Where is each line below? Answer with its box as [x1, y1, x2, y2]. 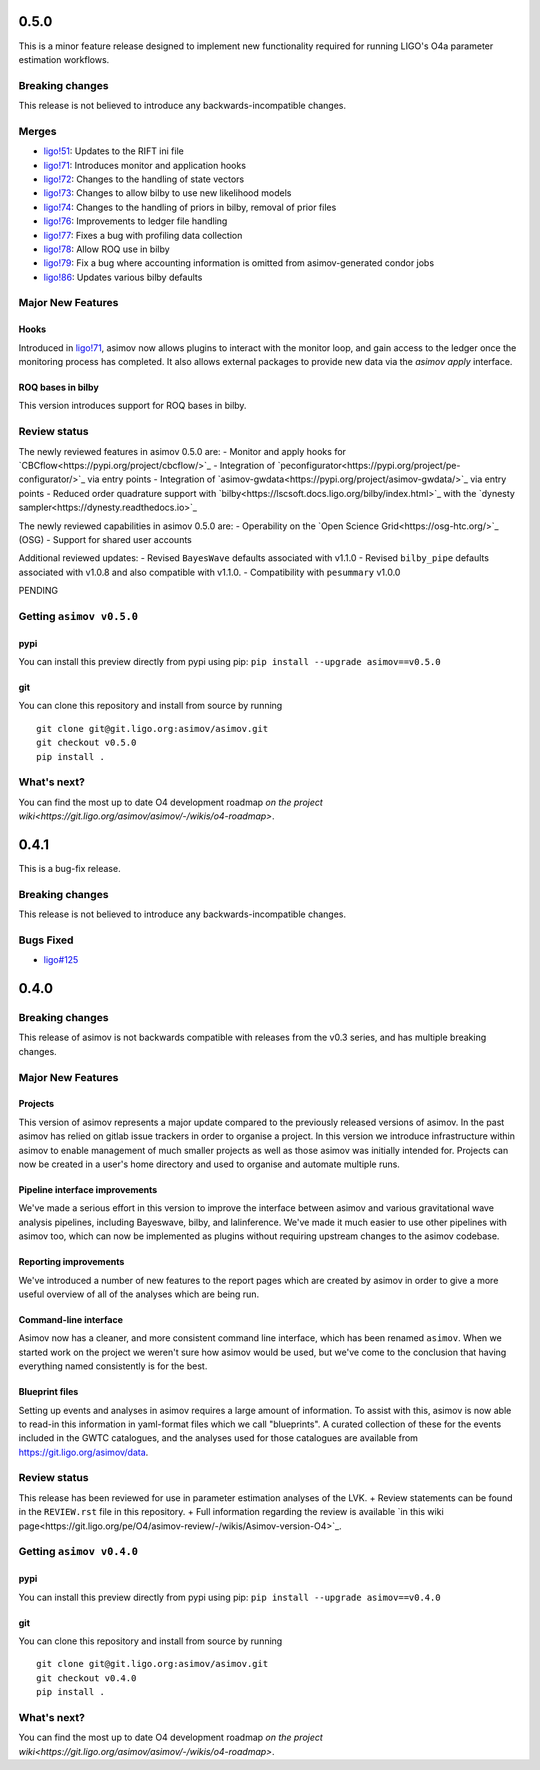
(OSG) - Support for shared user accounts [18, 533, 192, 545]
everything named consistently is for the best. [18, 1360, 208, 1372]
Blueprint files [18, 1386, 79, 1398]
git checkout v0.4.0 [36, 1672, 137, 1684]
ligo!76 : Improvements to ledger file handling [43, 215, 228, 227]
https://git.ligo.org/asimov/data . [18, 1446, 149, 1458]
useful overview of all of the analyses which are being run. [18, 1288, 260, 1300]
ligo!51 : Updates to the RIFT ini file [43, 145, 184, 157]
